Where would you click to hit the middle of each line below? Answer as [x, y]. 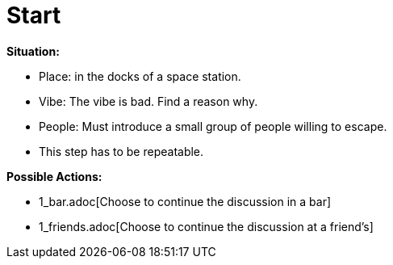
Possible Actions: [54, 176]
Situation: [33, 51]
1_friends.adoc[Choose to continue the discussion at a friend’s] [206, 226]
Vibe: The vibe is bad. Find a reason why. [148, 101]
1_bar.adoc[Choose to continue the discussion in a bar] [185, 201]
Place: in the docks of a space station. [140, 76]
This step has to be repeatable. [121, 151]
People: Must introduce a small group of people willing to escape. [213, 126]
